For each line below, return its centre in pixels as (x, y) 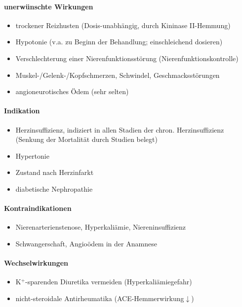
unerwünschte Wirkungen (49, 6)
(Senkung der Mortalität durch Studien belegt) (86, 139)
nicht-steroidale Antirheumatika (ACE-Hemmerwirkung (100, 298)
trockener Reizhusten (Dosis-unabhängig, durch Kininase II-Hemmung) (123, 25)
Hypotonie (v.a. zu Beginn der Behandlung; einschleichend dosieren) (119, 42)
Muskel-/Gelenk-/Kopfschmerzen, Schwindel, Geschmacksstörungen (118, 75)
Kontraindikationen (38, 208)
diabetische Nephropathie (54, 188)
